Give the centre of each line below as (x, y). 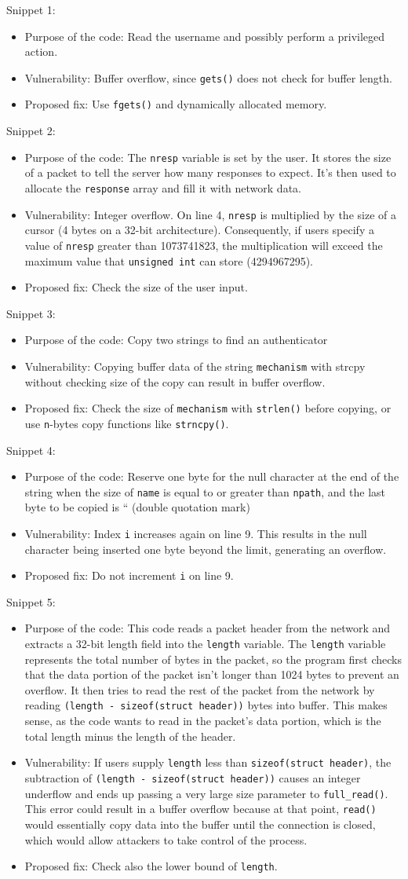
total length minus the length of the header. (130, 736)
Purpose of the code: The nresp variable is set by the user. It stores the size (208, 157)
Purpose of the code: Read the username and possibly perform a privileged (205, 36)
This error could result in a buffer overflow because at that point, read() (200, 809)
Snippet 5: (31, 601)
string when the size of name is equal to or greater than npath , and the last (205, 491)
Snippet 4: (31, 450)
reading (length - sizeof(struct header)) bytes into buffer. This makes (206, 705)
